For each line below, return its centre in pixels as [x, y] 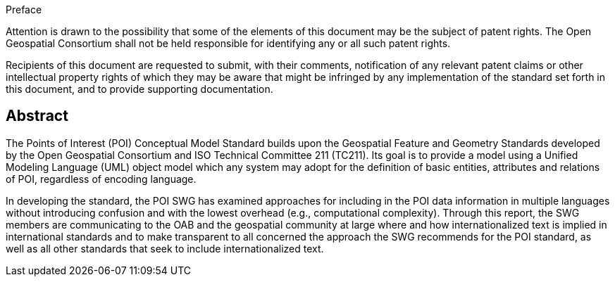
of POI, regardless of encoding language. [101, 179]
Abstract [37, 116]
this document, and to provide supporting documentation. [139, 89]
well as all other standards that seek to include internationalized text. [165, 248]
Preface [24, 9]
